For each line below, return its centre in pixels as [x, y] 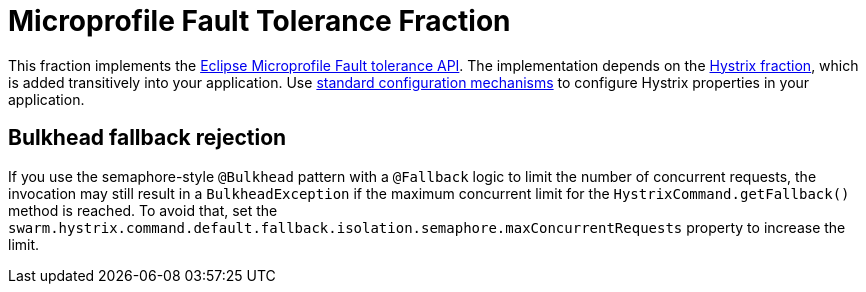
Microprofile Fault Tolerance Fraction [259, 21]
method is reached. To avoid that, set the [143, 210]
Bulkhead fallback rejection [147, 138]
